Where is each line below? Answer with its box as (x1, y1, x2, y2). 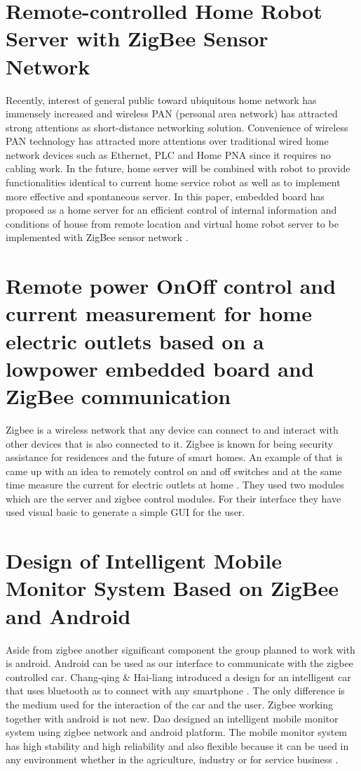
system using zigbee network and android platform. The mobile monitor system (6, 725, 348, 739)
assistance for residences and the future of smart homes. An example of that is (6, 450, 343, 465)
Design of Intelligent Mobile (6, 546, 282, 575)
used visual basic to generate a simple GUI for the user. (6, 505, 245, 519)
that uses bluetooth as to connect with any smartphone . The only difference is (6, 683, 345, 698)
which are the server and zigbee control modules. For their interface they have (6, 491, 341, 505)
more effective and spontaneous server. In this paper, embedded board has (6, 188, 325, 203)
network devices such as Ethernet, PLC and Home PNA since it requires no (6, 147, 331, 162)
